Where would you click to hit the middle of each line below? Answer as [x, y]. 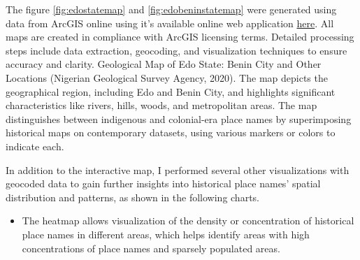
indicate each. [35, 146]
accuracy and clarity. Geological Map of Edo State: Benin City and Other [164, 64]
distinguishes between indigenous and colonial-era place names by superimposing [179, 118]
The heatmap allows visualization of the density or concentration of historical [188, 221]
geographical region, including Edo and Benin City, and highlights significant [171, 91]
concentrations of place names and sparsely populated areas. [151, 248]
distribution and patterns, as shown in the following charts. [132, 197]
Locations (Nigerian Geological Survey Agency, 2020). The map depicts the [167, 77]
